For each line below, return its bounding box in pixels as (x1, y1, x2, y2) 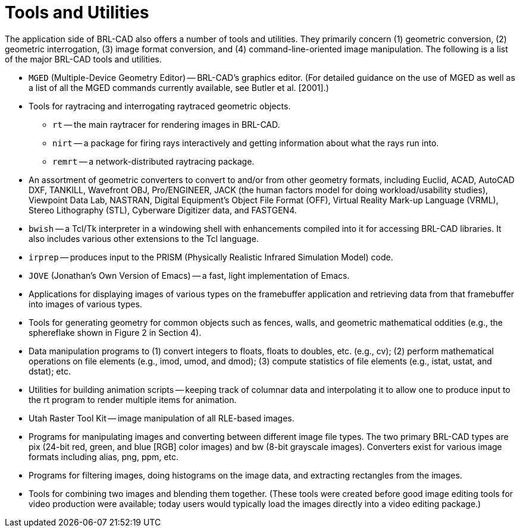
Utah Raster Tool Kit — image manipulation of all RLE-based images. (29, 413, 295, 423)
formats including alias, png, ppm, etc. (29, 451, 178, 462)
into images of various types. (29, 298, 142, 309)
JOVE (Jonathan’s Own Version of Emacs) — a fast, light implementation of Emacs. (29, 270, 350, 281)
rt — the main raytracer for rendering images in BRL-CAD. (52, 119, 280, 130)
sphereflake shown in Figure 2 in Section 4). (29, 327, 202, 338)
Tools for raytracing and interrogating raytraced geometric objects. (29, 100, 291, 111)
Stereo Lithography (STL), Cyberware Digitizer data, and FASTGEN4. (29, 204, 297, 215)
